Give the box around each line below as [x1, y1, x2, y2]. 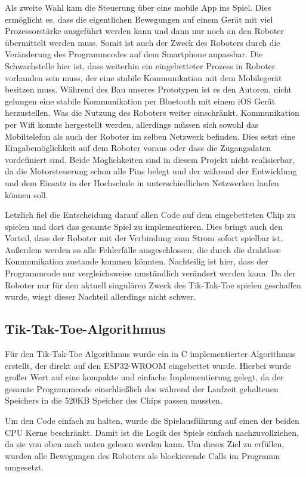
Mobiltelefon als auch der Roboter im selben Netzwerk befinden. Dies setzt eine [5, 130, 295, 142]
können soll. [5, 188, 48, 201]
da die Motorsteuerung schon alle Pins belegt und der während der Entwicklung [5, 165, 297, 177]
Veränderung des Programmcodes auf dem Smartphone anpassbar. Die [5, 48, 263, 60]
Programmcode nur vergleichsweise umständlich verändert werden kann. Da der [5, 267, 296, 279]
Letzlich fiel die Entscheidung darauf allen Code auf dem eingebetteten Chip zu [5, 208, 296, 221]
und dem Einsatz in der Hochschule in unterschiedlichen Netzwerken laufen [5, 176, 279, 189]
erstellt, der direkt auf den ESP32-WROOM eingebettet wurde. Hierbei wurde [5, 359, 292, 371]
